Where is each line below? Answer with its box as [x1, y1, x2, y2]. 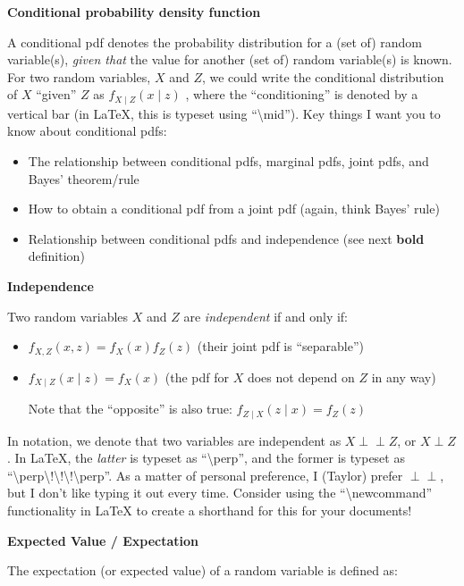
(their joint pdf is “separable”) [197, 337, 364, 356]
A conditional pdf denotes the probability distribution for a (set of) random [7, 32, 423, 51]
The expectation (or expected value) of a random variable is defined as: [7, 561, 398, 580]
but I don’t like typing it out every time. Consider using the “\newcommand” [7, 483, 433, 502]
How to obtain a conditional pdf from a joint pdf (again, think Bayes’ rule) [28, 199, 440, 218]
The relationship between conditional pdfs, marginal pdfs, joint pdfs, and [28, 152, 429, 171]
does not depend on [247, 367, 355, 386]
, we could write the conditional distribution [201, 67, 444, 86]
